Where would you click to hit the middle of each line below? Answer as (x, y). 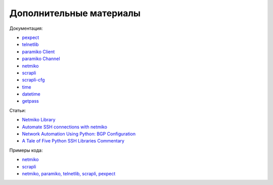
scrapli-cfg (33, 80)
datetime (31, 94)
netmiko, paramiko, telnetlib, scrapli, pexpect (69, 173)
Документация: (26, 28)
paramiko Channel (41, 59)
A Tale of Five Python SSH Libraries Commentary (73, 141)
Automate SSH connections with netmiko (64, 127)
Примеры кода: (26, 150)
